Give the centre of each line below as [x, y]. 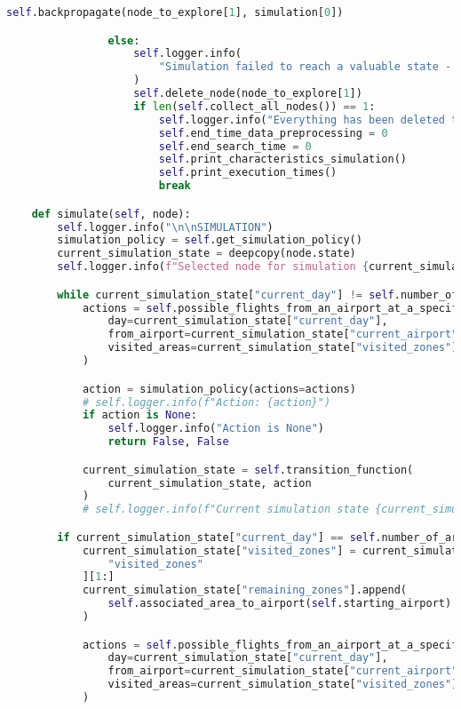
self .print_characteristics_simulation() [283, 159]
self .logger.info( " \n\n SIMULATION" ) [165, 227]
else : [124, 40]
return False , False [168, 442]
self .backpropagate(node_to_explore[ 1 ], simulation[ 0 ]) [175, 12]
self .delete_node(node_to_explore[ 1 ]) [248, 94]
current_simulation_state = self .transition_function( [248, 470]
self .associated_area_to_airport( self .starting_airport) [280, 604]
